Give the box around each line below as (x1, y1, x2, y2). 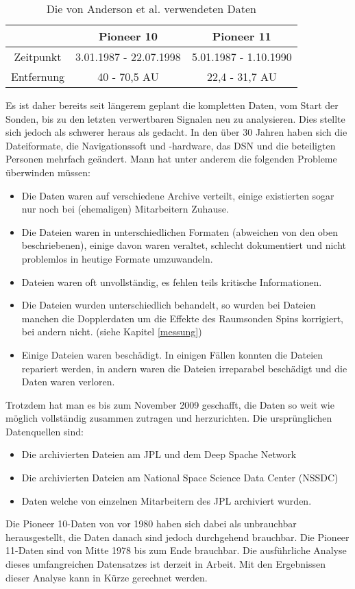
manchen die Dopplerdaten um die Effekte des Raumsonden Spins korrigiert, (21, 311, 344, 325)
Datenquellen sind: (5, 424, 84, 438)
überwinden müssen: (5, 165, 90, 179)
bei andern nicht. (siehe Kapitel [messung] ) (21, 324, 202, 339)
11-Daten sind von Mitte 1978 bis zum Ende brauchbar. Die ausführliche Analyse (5, 543, 347, 557)
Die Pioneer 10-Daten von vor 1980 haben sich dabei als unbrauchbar (5, 516, 297, 531)
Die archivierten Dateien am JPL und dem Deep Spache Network (21, 447, 297, 461)
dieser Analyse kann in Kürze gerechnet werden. (5, 570, 208, 584)
